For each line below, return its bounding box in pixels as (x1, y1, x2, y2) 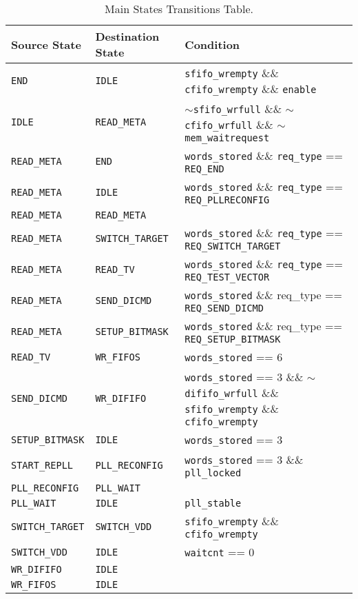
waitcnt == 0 (185, 544, 255, 560)
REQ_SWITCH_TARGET (185, 241, 281, 252)
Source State (11, 36, 81, 52)
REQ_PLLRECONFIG (185, 194, 270, 205)
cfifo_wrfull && (185, 116, 273, 132)
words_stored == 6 (185, 349, 283, 365)
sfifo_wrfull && (193, 101, 282, 116)
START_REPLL (11, 459, 74, 471)
